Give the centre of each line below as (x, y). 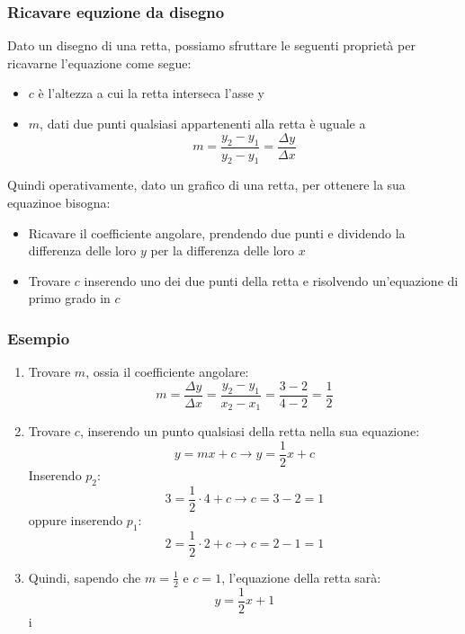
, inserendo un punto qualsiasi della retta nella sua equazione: (250, 431)
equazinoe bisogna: (59, 203)
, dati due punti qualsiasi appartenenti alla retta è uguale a (203, 123)
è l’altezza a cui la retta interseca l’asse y (151, 93)
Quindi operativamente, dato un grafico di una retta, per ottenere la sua (206, 185)
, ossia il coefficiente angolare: (167, 372)
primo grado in (69, 298)
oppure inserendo (76, 519)
